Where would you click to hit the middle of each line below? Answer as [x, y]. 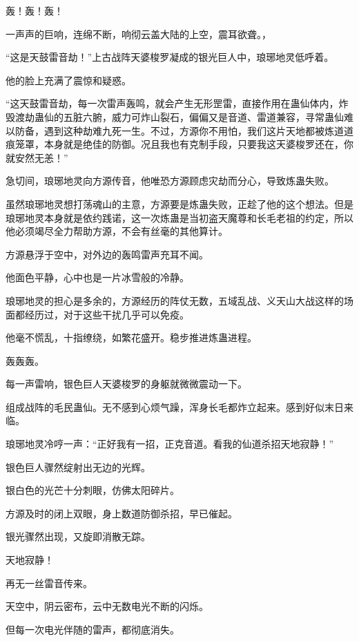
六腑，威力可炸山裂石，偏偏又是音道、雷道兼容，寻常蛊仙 [213, 116]
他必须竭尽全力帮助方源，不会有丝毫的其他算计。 [117, 231]
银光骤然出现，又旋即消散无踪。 [78, 536]
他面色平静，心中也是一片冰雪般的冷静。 [97, 277]
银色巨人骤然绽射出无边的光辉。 [78, 467]
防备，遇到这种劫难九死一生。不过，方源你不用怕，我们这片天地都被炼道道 [184, 130]
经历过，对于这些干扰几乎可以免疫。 [107, 314]
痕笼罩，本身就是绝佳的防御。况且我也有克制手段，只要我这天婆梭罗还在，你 [179, 144]
